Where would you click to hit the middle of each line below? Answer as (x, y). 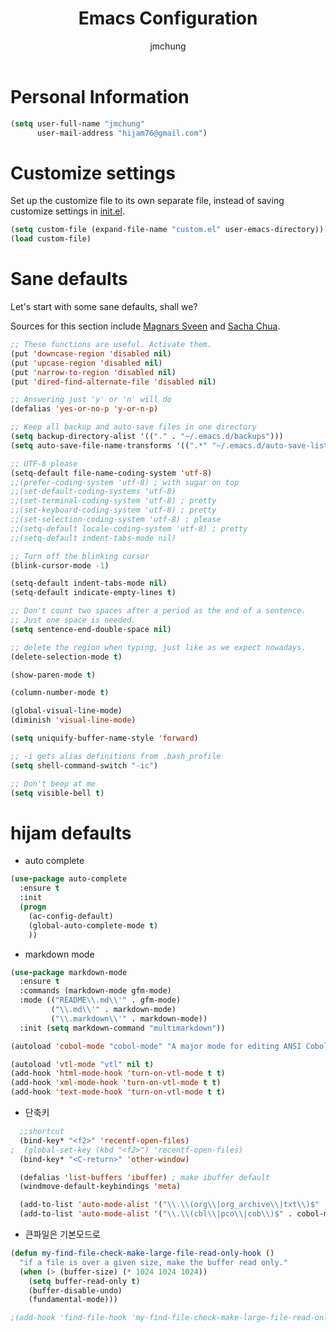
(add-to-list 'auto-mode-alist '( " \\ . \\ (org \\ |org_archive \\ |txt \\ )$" (169, 1205)
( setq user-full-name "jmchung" (77, 123)
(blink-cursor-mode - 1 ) (60, 565)
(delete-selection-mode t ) (66, 657)
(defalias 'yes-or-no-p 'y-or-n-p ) (84, 409)
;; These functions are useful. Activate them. (111, 345)
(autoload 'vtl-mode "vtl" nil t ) (82, 1064)
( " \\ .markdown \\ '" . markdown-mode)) (129, 1018)
